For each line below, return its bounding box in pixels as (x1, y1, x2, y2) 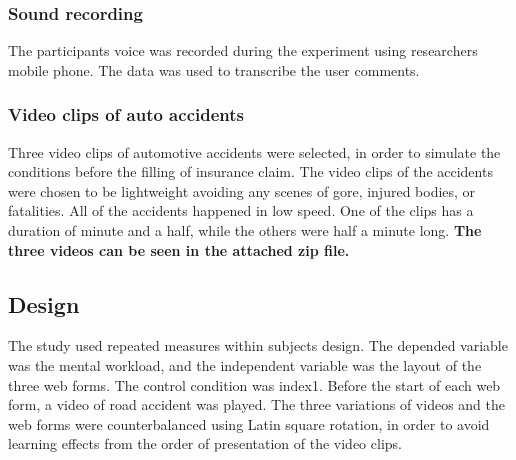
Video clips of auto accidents (8, 102, 244, 127)
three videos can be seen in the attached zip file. (8, 239, 350, 260)
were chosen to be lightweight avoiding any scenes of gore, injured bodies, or (8, 180, 476, 201)
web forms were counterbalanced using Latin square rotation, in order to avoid (8, 413, 490, 434)
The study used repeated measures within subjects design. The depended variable (8, 335, 508, 356)
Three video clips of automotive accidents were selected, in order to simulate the (8, 141, 501, 162)
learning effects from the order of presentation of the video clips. (8, 433, 402, 454)
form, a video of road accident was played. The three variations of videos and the (8, 394, 505, 415)
